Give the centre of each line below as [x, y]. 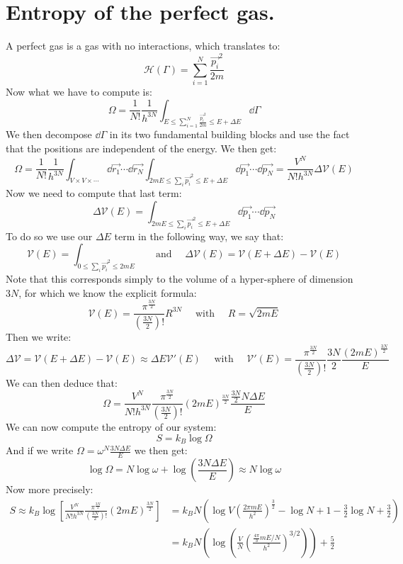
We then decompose [49, 134]
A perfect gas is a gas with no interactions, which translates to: [143, 46]
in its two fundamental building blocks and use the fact [229, 134]
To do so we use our [49, 236]
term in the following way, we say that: [199, 236]
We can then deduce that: [62, 382]
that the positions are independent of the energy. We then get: [141, 148]
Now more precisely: [50, 489]
